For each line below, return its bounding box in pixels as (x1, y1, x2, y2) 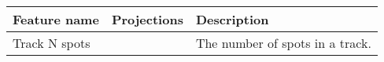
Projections (111, 10, 183, 28)
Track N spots (13, 34, 90, 52)
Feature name (13, 10, 99, 28)
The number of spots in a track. (195, 34, 371, 52)
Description (195, 10, 269, 28)
